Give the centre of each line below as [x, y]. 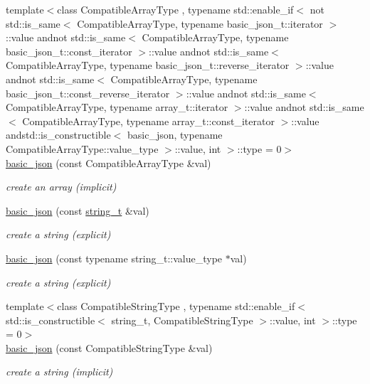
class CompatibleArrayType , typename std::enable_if [175, 9]
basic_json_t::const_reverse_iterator [88, 93]
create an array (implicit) [61, 187]
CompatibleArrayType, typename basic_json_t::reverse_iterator [148, 65]
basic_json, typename [175, 135]
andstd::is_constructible [58, 135]
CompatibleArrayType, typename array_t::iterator [117, 107]
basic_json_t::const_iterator [69, 51]
